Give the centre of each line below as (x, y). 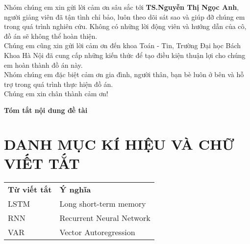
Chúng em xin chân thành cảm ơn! (56, 94)
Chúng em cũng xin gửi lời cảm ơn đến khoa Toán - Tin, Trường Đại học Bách (123, 45)
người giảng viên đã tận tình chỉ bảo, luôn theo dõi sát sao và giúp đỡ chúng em (125, 16)
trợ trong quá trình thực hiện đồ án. (59, 84)
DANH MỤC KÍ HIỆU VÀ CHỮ (119, 144)
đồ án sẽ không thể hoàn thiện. (51, 36)
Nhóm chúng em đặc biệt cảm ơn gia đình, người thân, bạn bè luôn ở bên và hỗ (124, 74)
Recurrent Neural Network (105, 217)
